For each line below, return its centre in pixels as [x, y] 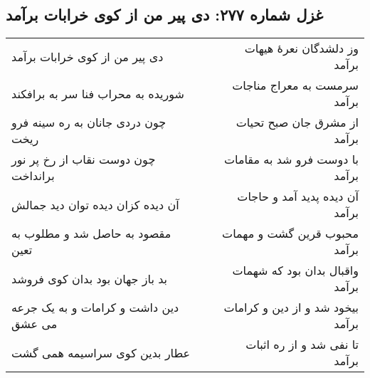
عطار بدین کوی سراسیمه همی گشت [101, 352]
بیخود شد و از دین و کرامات [291, 308]
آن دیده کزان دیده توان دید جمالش [95, 204]
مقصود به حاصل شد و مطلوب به [91, 233]
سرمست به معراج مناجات [295, 85]
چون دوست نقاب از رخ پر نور [84, 159]
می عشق [35, 324]
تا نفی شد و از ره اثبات [302, 345]
